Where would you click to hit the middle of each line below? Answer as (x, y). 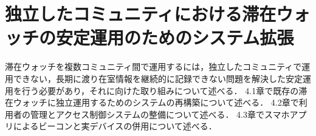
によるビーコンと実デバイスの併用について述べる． (115, 126)
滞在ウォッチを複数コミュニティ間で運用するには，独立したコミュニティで (153, 66)
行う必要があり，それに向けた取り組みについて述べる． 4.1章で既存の (160, 90)
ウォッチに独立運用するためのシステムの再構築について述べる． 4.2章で (156, 102)
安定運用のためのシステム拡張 (175, 37)
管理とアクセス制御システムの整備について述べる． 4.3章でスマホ (160, 114)
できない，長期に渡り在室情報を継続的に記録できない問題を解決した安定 (158, 78)
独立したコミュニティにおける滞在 (141, 14)
